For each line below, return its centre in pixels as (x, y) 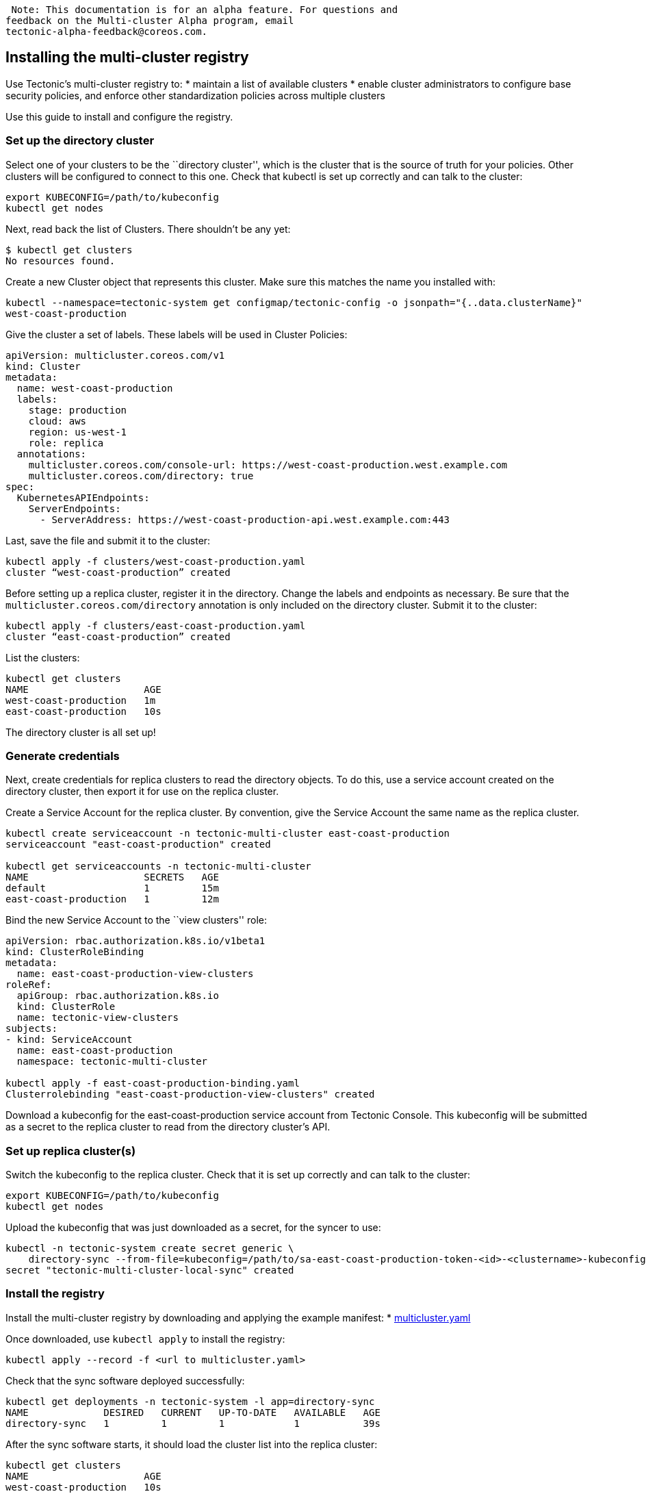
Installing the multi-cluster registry (127, 58)
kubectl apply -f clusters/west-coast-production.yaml (156, 561)
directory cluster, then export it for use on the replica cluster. (142, 792)
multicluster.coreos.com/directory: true (141, 476)
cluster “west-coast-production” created (118, 572)
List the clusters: (43, 657)
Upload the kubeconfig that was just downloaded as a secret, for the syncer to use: (193, 1228)
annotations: (52, 454)
